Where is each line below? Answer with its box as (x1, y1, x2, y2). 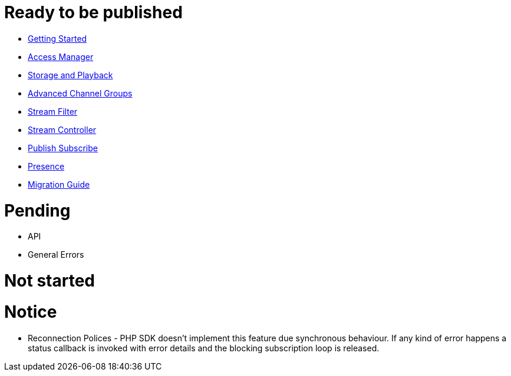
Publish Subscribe (28, 142, 98, 153)
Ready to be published (4, 2, 183, 22)
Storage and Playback (28, 69, 113, 80)
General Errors (28, 249, 84, 260)
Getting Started (28, 33, 87, 44)
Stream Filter (28, 106, 78, 117)
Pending (4, 200, 71, 221)
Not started (4, 271, 95, 291)
